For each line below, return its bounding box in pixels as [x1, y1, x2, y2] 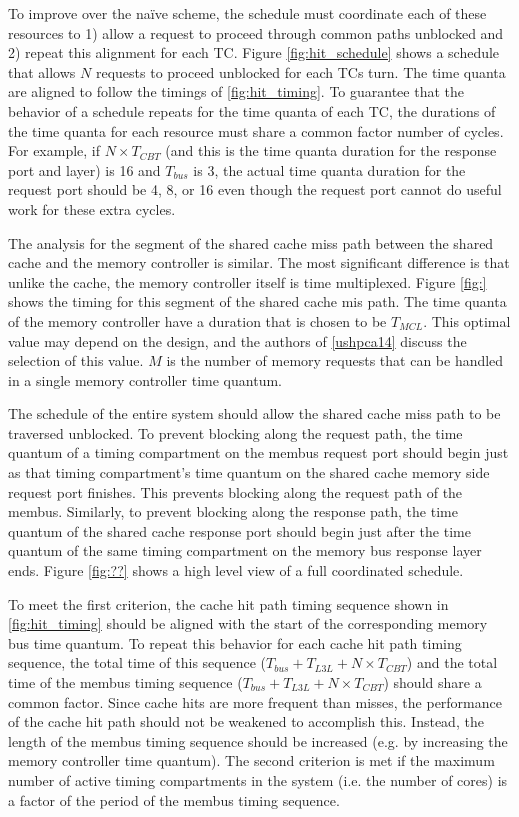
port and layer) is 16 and [8, 159, 161, 180]
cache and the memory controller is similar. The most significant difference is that [8, 252, 510, 273]
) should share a [383, 672, 482, 692]
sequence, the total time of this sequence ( [8, 652, 267, 673]
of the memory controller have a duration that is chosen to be [8, 310, 387, 331]
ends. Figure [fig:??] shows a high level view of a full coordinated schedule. [8, 560, 464, 581]
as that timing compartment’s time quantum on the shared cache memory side [8, 462, 490, 483]
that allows [8, 61, 76, 82]
